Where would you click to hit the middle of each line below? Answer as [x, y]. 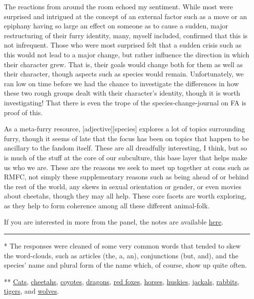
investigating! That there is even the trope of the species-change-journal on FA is [125, 102]
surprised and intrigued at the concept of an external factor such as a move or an [126, 16]
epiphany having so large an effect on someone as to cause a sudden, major [116, 26]
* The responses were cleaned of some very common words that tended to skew [122, 246]
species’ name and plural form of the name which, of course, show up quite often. [126, 265]
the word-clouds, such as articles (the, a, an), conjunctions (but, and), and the [121, 255]
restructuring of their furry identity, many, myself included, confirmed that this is [126, 35]
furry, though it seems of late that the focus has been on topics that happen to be [127, 138]
